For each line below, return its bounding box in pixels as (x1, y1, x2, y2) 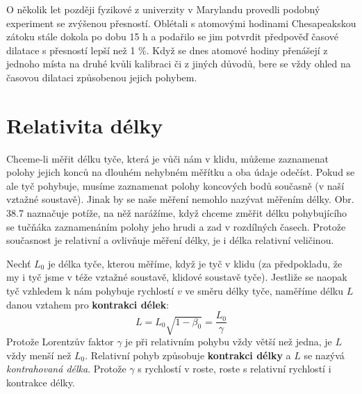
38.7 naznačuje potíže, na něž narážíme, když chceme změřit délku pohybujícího (6, 206, 347, 220)
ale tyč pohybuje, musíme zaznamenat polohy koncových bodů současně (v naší (6, 178, 345, 192)
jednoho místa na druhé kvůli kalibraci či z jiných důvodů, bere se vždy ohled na (6, 56, 351, 71)
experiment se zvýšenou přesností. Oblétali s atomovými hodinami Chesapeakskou (6, 15, 356, 30)
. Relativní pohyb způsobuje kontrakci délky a (85, 347, 291, 362)
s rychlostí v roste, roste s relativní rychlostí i (138, 361, 331, 376)
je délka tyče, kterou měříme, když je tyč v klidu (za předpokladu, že (47, 256, 343, 270)
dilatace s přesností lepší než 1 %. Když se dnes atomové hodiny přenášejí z (6, 42, 328, 57)
